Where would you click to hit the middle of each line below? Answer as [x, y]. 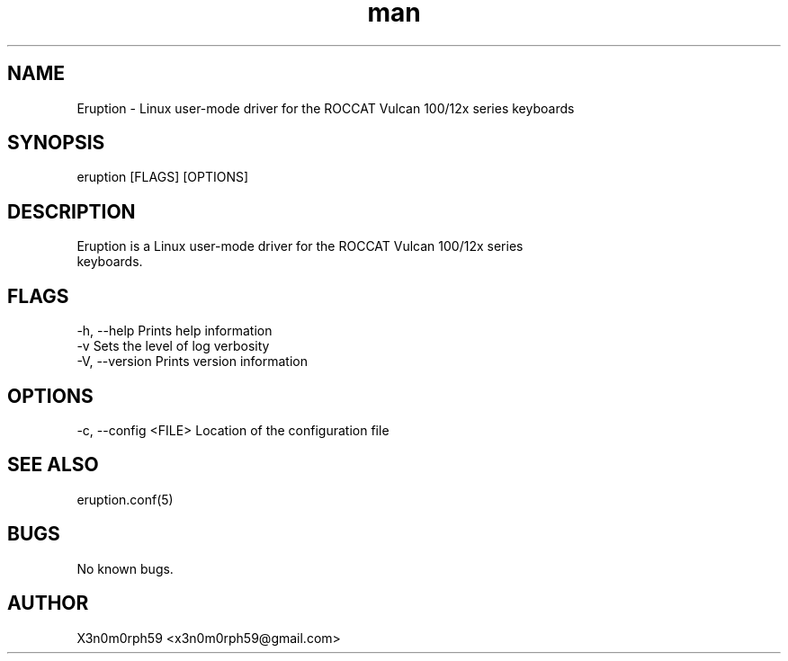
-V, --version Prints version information [192, 362]
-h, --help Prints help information [175, 331]
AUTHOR [48, 603]
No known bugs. [125, 568]
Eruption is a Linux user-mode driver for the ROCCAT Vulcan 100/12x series [300, 246]
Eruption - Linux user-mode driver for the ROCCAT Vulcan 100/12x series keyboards [326, 108]
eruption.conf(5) [125, 499]
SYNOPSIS [56, 143]
